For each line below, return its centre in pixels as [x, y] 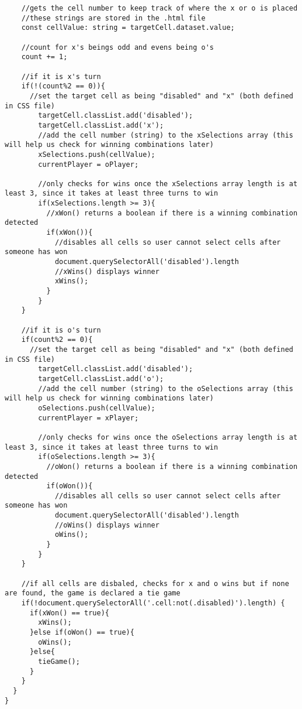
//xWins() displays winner [107, 271]
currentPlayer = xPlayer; [88, 418]
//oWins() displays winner [107, 525]
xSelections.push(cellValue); [97, 154]
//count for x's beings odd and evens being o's [117, 47]
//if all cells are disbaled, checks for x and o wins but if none [155, 583]
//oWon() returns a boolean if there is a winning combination [172, 466]
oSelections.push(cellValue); [97, 408]
